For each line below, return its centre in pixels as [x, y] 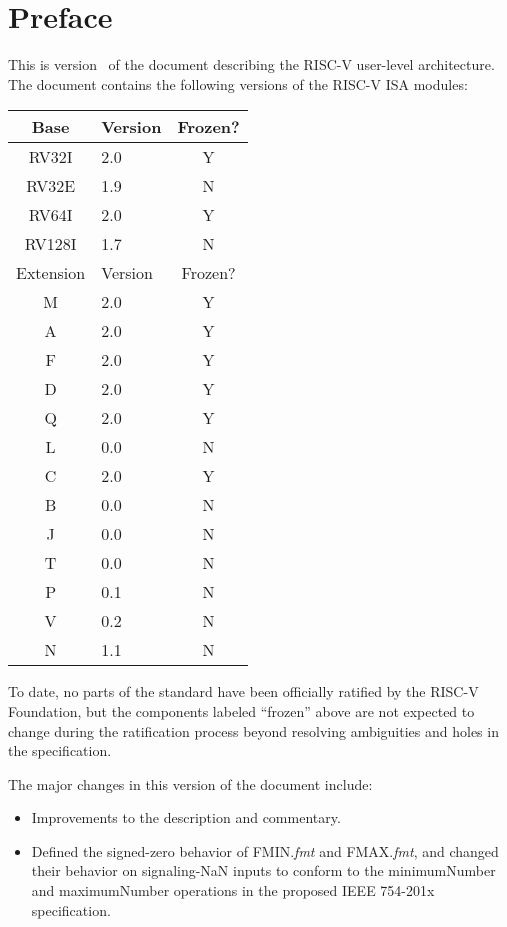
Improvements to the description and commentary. [186, 817]
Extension [51, 273]
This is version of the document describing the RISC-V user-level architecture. [251, 64]
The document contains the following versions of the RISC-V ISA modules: [238, 83]
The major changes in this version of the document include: [190, 783]
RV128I [50, 244]
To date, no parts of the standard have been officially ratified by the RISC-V [243, 691]
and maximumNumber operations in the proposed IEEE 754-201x [233, 890]
